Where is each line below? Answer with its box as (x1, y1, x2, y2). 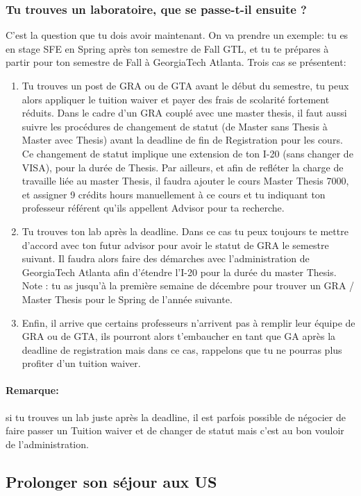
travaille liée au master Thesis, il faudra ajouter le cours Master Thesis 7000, (22, 173, 349, 188)
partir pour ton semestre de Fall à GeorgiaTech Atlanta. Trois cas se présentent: (6, 55, 346, 69)
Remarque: (6, 383, 59, 397)
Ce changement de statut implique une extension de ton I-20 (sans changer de (22, 146, 353, 160)
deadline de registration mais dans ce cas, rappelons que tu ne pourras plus (22, 342, 342, 357)
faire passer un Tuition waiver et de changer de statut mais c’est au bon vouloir (6, 423, 344, 438)
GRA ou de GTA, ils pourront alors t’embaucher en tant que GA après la (22, 329, 336, 343)
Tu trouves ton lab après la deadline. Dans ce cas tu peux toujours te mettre (22, 223, 349, 238)
